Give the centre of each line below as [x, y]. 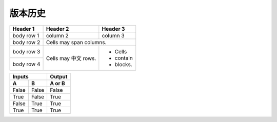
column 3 [113, 35]
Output [59, 76]
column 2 [57, 35]
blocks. [124, 64]
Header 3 [113, 29]
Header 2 [57, 29]
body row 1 [26, 35]
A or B [57, 83]
